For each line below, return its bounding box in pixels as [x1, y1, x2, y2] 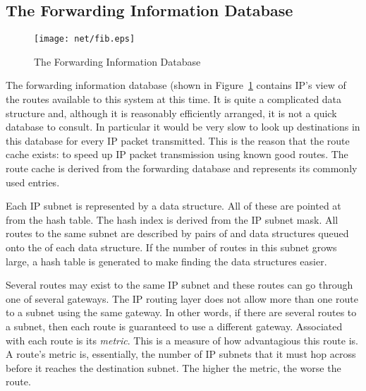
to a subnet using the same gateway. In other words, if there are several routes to [6, 305, 357, 320]
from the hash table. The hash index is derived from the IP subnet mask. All [6, 212, 338, 227]
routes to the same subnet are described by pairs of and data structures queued [6, 226, 349, 241]
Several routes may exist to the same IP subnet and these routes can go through [6, 277, 353, 292]
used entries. [6, 174, 60, 189]
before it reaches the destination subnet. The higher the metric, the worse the [6, 360, 341, 375]
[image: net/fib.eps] [34, 34, 135, 44]
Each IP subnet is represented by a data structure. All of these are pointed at [6, 198, 341, 213]
